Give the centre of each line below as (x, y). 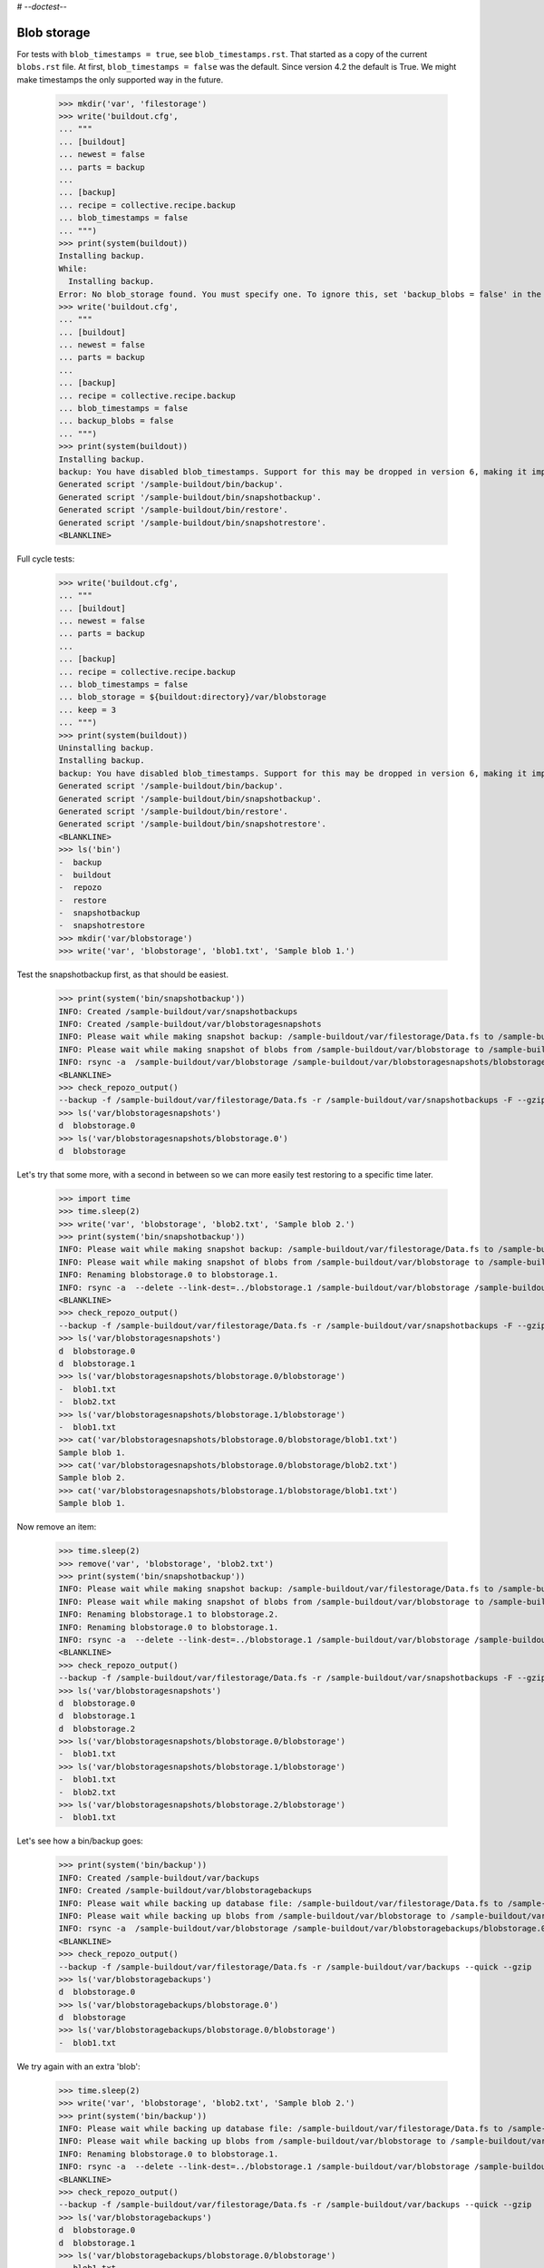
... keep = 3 (87, 709)
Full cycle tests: (46, 559)
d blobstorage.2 (97, 1729)
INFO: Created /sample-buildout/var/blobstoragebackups (185, 1891)
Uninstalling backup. (107, 748)
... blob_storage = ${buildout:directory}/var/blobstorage (192, 697)
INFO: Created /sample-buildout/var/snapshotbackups (178, 1011)
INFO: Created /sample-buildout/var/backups (159, 1877)
